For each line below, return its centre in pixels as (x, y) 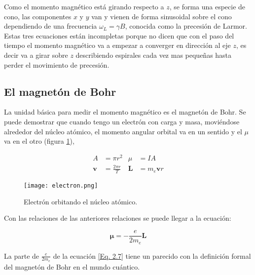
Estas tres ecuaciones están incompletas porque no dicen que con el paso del (119, 35)
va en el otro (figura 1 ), (39, 141)
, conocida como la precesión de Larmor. (186, 26)
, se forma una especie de (207, 6)
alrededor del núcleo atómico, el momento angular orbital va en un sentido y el (123, 131)
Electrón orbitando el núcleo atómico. (81, 201)
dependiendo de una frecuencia (51, 26)
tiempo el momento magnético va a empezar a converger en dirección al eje (117, 45)
